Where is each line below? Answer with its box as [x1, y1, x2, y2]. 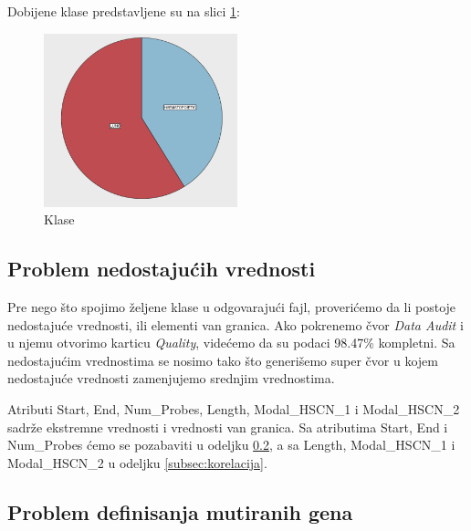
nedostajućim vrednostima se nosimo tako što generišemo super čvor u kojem [7, 350, 438, 370]
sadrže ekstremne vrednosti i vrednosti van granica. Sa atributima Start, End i [7, 417, 448, 436]
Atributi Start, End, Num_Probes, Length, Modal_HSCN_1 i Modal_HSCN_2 [7, 399, 460, 418]
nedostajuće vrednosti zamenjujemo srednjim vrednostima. [7, 369, 335, 388]
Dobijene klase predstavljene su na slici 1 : [7, 2, 240, 20]
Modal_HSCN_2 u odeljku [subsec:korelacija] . [7, 453, 267, 472]
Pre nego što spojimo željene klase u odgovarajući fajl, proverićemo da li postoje [7, 297, 456, 316]
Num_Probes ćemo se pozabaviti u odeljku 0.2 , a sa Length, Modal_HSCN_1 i [7, 435, 455, 454]
